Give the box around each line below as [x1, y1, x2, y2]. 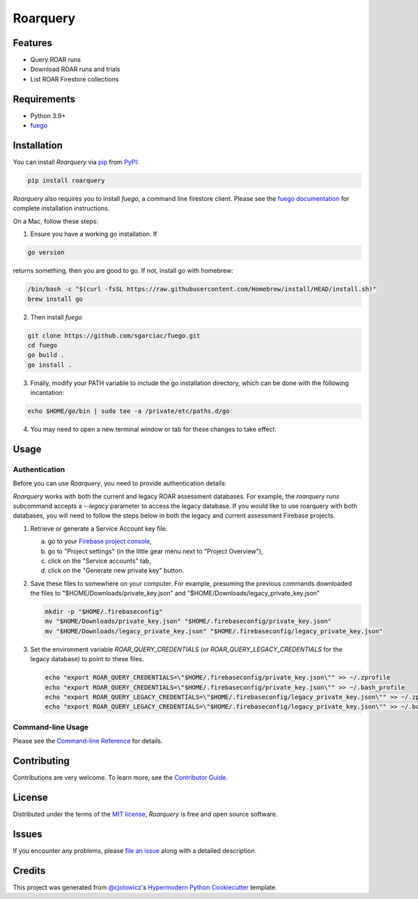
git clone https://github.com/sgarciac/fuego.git [27, 331, 201, 340]
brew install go [27, 295, 84, 303]
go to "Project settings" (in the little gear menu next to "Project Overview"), [47, 547, 263, 555]
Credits [13, 865, 46, 877]
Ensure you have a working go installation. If [30, 230, 157, 239]
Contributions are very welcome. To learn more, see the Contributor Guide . [13, 773, 228, 782]
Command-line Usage [13, 722, 89, 732]
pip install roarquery [27, 176, 105, 185]
